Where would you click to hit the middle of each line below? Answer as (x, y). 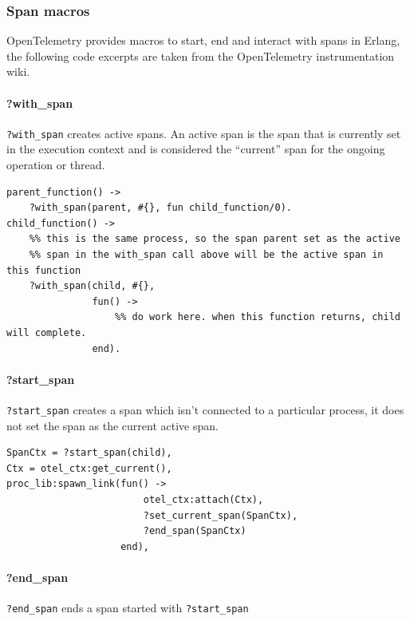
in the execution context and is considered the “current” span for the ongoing (196, 149)
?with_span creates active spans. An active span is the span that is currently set (204, 133)
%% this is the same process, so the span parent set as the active (215, 239)
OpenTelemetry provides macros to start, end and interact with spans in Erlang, (203, 40)
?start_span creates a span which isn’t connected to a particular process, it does (205, 409)
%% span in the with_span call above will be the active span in (206, 255)
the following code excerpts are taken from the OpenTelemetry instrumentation (201, 55)
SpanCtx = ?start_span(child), (89, 453)
